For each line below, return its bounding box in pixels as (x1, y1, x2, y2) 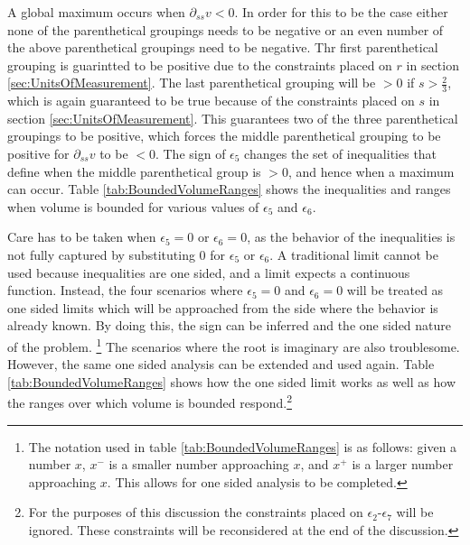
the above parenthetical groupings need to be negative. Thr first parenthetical (7, 38, 438, 57)
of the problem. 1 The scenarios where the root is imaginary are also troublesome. (7, 334, 460, 356)
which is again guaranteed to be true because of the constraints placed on (7, 91, 415, 110)
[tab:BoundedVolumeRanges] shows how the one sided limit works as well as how (7, 372, 456, 391)
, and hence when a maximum (287, 162, 455, 180)
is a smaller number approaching (108, 455, 289, 474)
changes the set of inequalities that (244, 143, 437, 162)
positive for (7, 143, 70, 162)
